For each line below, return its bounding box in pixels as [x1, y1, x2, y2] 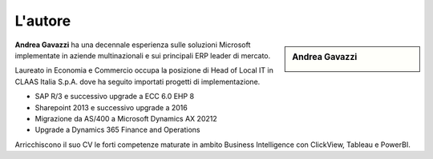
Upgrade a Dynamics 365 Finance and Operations [34, 125, 200, 135]
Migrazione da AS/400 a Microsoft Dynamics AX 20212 [34, 113, 217, 123]
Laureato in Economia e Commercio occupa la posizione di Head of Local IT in [14, 66, 274, 75]
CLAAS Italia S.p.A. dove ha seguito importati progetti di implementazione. [14, 77, 261, 86]
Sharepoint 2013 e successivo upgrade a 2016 [34, 102, 188, 112]
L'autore [14, 12, 71, 30]
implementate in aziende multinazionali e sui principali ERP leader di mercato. [14, 50, 271, 60]
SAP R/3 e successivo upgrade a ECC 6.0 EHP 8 [34, 92, 195, 101]
